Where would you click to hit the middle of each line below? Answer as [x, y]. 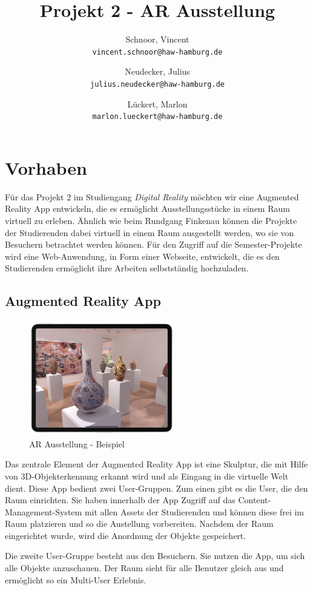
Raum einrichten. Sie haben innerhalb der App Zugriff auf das [120, 500]
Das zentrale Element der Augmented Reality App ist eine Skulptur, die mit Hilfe [156, 464]
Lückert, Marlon [157, 103]
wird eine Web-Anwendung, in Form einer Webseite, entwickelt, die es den [142, 256]
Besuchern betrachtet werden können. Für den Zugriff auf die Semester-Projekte [153, 244]
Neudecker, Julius [157, 71]
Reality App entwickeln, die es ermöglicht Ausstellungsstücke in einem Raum [147, 209]
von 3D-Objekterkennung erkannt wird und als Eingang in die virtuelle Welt [147, 476]
